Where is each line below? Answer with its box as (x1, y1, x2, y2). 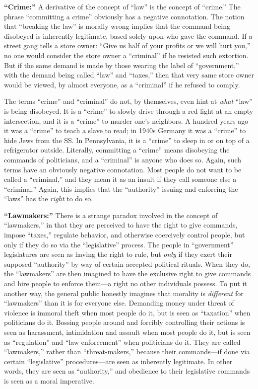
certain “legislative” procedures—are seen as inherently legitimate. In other (4, 356, 233, 366)
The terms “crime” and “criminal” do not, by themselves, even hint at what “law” (4, 96, 253, 106)
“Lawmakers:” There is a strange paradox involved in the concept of (4, 210, 218, 220)
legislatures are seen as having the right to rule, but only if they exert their (4, 249, 232, 259)
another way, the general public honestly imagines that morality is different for (4, 288, 244, 298)
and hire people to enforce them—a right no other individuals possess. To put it (4, 278, 247, 289)
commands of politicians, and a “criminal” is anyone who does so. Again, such (4, 154, 242, 164)
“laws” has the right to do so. (4, 193, 93, 204)
